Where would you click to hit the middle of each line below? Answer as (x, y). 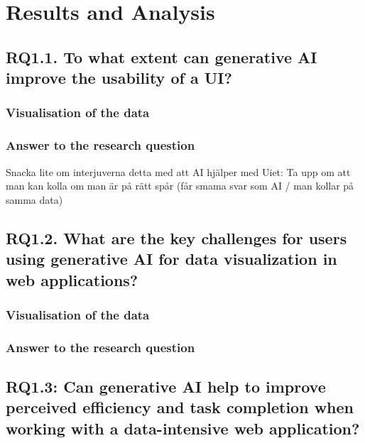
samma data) (34, 199)
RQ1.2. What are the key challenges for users (176, 237)
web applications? (72, 279)
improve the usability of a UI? (119, 78)
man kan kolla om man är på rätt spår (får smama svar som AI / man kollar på (180, 186)
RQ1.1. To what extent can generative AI (162, 56)
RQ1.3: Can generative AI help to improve (166, 387)
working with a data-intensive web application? (183, 428)
